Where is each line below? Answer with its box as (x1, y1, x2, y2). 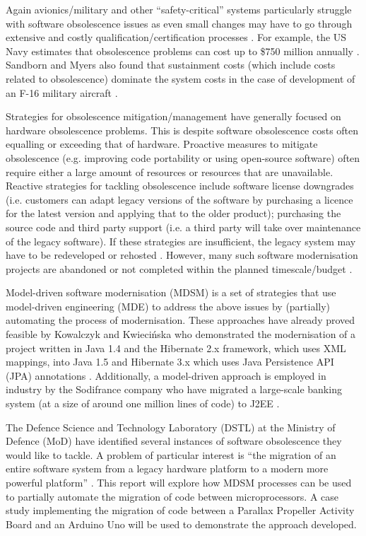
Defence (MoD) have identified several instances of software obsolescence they (6, 433, 342, 448)
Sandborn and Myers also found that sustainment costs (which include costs (6, 57, 336, 72)
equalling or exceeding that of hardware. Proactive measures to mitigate (6, 136, 318, 151)
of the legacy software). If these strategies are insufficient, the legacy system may (6, 233, 356, 248)
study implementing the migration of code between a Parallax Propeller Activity (6, 503, 355, 518)
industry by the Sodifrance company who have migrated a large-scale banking (6, 382, 342, 397)
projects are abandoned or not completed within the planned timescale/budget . (6, 261, 353, 276)
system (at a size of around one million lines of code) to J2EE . (6, 396, 280, 411)
